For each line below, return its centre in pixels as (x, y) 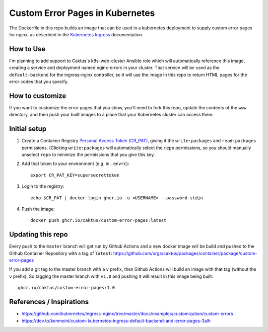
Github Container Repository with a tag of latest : (61, 253)
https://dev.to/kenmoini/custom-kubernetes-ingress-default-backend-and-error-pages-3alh (116, 321)
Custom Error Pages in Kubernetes (82, 13)
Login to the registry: (43, 186)
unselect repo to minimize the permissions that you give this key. (88, 155)
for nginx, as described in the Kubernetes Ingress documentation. (76, 34)
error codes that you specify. (39, 82)
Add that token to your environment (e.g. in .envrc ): (75, 164)
